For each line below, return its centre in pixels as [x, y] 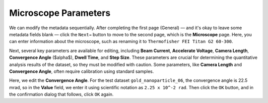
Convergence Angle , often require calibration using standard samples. [81, 71]
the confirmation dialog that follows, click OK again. [61, 95]
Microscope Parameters [60, 13]
